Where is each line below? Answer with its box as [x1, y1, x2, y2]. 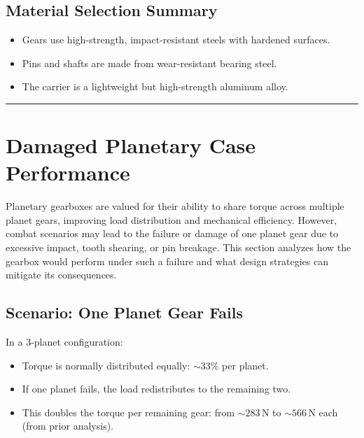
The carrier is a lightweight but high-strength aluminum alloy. [22, 79, 288, 94]
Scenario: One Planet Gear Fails [6, 302, 244, 323]
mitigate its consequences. [6, 267, 117, 282]
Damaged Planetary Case [6, 131, 256, 160]
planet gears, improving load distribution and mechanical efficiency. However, [6, 212, 337, 227]
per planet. [222, 358, 269, 372]
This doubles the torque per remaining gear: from [22, 404, 235, 419]
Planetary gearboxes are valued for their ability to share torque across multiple [6, 199, 344, 213]
